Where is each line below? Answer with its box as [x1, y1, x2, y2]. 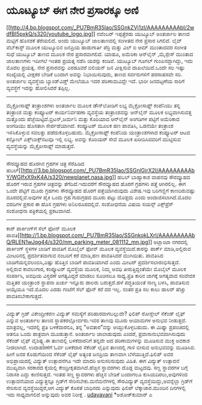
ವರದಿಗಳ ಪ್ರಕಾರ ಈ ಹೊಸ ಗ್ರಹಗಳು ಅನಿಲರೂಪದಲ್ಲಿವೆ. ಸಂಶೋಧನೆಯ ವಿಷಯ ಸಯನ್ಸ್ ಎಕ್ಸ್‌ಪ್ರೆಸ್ [6, 200, 174, 208]
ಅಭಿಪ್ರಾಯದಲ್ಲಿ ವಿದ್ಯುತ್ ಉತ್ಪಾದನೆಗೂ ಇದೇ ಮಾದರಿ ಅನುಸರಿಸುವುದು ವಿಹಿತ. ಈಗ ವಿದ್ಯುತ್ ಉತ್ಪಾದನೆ [6, 357, 180, 364]
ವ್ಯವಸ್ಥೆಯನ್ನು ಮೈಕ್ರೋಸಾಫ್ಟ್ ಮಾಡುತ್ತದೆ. [6, 142, 76, 149]
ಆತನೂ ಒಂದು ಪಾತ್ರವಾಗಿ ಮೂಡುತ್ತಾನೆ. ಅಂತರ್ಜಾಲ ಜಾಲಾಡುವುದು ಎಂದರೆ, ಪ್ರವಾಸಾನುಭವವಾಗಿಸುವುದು [6, 330, 186, 337]
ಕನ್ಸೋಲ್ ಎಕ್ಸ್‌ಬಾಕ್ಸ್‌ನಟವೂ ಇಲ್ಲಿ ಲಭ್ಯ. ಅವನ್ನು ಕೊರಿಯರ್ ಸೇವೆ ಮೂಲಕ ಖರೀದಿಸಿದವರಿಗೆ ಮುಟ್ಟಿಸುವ [6, 136, 182, 143]
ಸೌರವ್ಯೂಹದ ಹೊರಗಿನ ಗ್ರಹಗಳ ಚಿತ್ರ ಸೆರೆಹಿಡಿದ [6, 160, 85, 167]
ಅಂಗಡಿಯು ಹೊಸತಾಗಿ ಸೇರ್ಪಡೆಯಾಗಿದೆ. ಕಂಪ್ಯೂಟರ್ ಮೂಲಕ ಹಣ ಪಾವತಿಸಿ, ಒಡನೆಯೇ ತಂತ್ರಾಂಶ [6, 122, 174, 129]
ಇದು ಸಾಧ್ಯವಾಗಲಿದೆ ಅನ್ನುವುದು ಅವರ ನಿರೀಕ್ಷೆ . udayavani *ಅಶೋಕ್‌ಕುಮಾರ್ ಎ [6, 391, 153, 398]
